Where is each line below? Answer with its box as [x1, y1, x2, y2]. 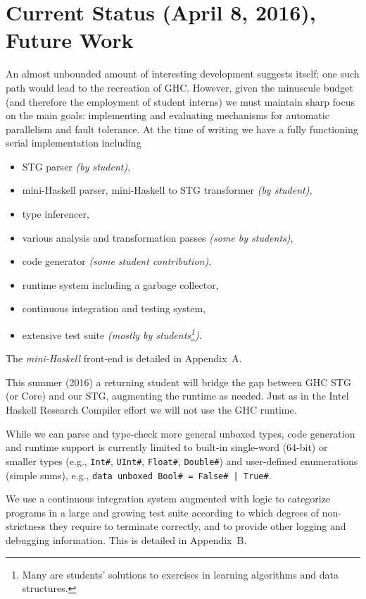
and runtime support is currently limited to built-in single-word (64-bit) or [6, 440, 328, 455]
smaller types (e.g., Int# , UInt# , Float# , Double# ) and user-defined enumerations [6, 453, 358, 468]
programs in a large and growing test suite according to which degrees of [6, 505, 320, 519]
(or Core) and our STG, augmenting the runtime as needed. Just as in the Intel [6, 388, 349, 403]
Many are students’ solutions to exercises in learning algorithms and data [22, 567, 339, 581]
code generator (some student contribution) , [22, 254, 212, 268]
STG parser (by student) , [22, 159, 131, 173]
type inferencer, [22, 206, 89, 221]
